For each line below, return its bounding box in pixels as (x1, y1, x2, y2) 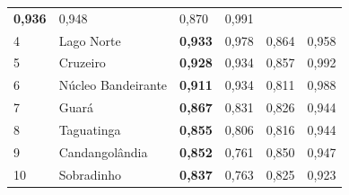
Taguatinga (58, 120, 121, 138)
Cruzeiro (58, 53, 106, 72)
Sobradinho (58, 164, 121, 183)
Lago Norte (58, 31, 121, 49)
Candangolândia (58, 142, 148, 161)
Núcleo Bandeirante (58, 75, 168, 94)
